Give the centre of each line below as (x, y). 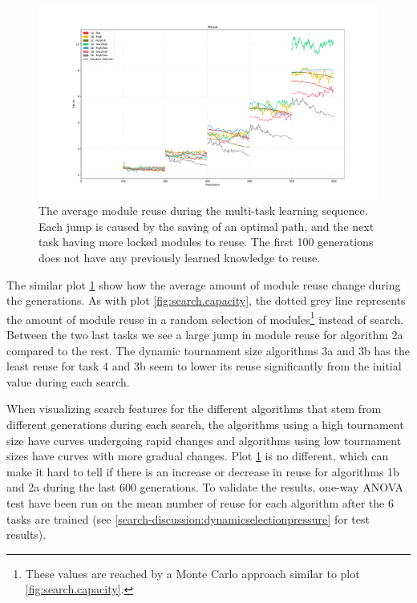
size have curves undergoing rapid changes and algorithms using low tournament (204, 440)
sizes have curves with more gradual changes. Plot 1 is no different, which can (198, 456)
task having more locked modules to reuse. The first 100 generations (206, 242)
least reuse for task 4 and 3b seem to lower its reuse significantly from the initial (204, 366)
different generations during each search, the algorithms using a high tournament (205, 424)
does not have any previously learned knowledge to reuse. (180, 257)
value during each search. (68, 381)
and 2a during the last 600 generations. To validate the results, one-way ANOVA (205, 487)
